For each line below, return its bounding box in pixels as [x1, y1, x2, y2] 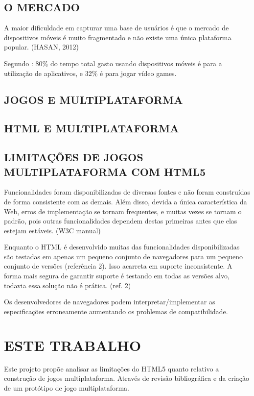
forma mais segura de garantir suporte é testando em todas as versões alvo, [4, 271, 230, 281]
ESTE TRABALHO [4, 335, 141, 355]
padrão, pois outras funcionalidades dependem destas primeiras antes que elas [4, 216, 237, 226]
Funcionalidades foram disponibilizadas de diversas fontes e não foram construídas [4, 187, 251, 197]
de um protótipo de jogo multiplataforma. [4, 382, 130, 393]
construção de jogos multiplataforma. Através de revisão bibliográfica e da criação [4, 373, 250, 383]
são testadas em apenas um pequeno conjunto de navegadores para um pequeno [4, 251, 243, 261]
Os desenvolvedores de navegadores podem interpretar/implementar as [4, 297, 215, 307]
